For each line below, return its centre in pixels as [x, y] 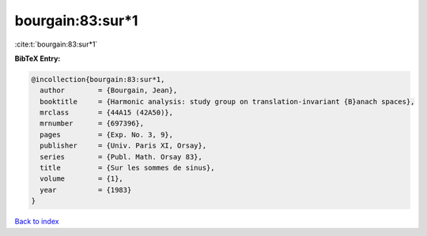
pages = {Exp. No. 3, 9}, [107, 135]
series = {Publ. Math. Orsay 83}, [121, 157]
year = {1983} [86, 190]
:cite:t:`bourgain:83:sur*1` [56, 44]
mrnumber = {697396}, [92, 124]
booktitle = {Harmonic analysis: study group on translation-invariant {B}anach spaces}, [227, 101]
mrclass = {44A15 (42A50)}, [107, 113]
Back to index [37, 222]
